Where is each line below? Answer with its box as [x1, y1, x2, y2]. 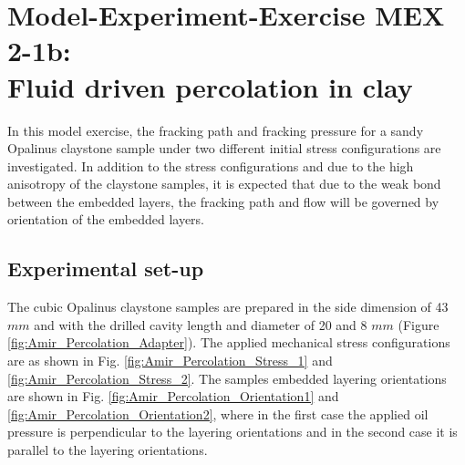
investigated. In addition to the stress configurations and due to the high [7, 156, 414, 175]
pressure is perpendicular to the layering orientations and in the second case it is [7, 422, 458, 441]
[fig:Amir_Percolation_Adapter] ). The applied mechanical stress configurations [7, 333, 450, 352]
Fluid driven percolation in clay [7, 67, 413, 105]
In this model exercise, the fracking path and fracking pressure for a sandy [7, 120, 424, 139]
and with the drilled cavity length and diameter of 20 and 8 [34, 315, 367, 334]
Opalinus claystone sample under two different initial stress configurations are [7, 139, 441, 158]
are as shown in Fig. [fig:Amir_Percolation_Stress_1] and [7, 351, 333, 370]
